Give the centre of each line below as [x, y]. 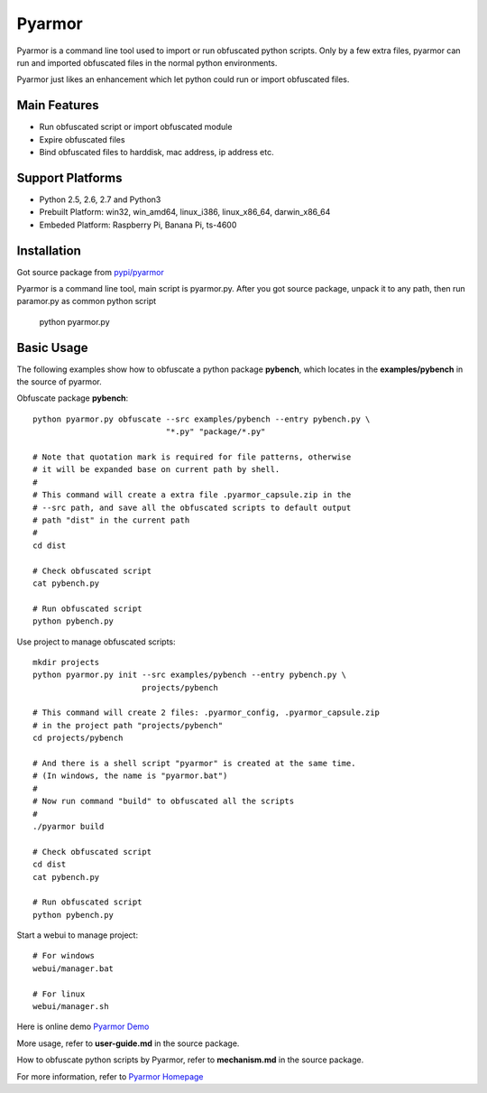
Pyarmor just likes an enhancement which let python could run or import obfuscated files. [183, 79]
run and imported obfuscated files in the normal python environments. [147, 62]
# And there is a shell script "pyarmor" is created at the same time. [194, 764]
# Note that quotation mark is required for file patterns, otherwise [192, 457]
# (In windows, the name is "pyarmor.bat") [130, 776]
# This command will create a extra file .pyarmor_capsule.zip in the [192, 495]
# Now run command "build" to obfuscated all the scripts [164, 801]
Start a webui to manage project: [78, 935]
